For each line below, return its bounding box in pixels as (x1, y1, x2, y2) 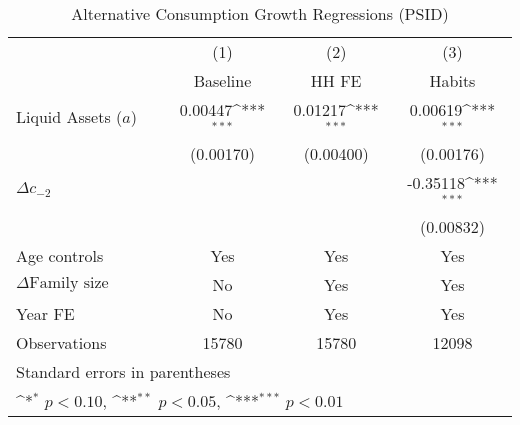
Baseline (193, 69, 252, 92)
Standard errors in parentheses (16, 359, 231, 383)
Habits (429, 69, 476, 92)
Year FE (16, 301, 75, 325)
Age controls (16, 243, 104, 267)
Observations (16, 330, 107, 354)
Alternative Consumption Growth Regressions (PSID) (71, 2, 449, 25)
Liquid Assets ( (16, 105, 123, 129)
